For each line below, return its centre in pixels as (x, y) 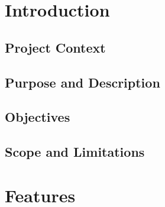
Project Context (55, 47)
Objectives (38, 117)
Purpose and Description (82, 82)
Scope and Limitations (75, 152)
